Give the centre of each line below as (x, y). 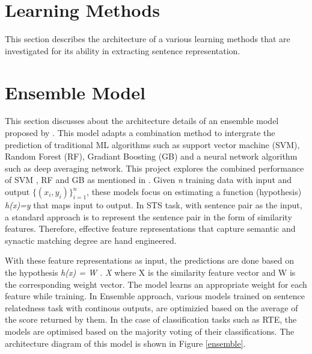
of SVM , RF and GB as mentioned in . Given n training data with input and (148, 180)
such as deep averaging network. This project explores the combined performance (154, 168)
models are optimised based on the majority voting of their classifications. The (150, 331)
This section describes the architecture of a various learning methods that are (148, 39)
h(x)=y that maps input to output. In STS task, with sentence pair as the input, (154, 205)
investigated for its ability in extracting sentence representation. (123, 50)
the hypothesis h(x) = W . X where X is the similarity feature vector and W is (150, 272)
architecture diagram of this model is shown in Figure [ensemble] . (125, 343)
